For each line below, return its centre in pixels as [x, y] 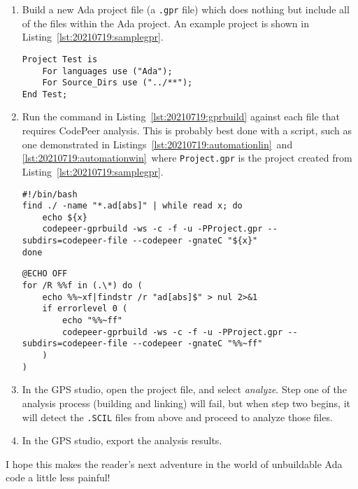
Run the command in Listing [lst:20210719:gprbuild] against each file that [181, 116]
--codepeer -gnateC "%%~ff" [198, 344]
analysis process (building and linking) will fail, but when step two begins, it [186, 403]
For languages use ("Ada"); [107, 71]
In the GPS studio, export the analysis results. [122, 440]
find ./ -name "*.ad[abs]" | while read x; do [132, 206]
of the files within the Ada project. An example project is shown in [165, 23]
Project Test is [60, 59]
